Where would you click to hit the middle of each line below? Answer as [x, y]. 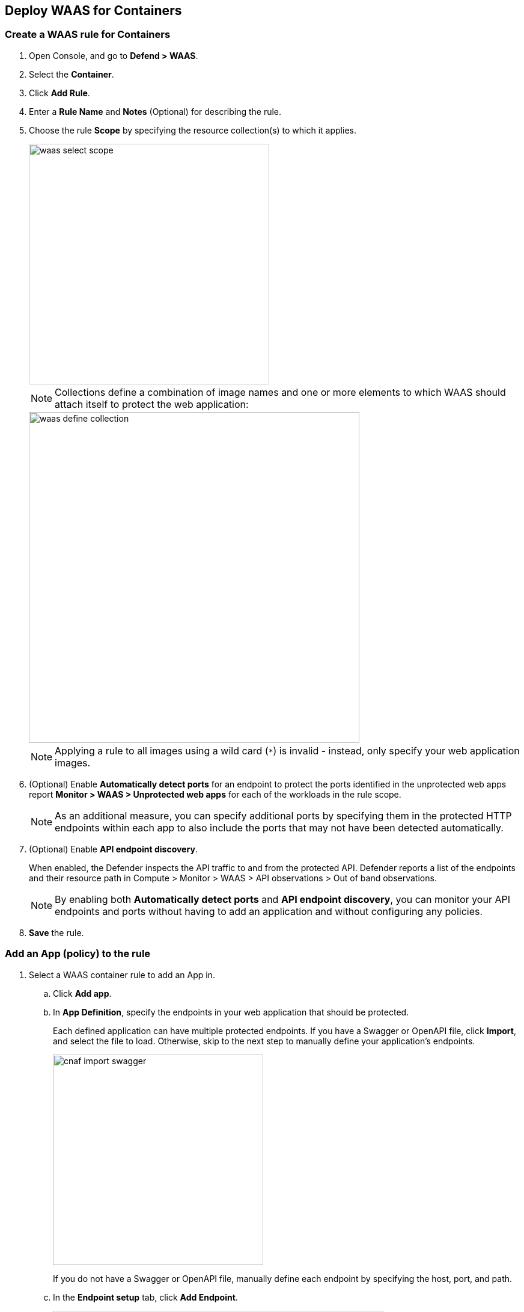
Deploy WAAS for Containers [93, 11]
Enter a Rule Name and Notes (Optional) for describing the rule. [155, 111]
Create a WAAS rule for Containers [88, 35]
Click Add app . [82, 993]
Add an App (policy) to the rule [78, 954]
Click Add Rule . [59, 93]
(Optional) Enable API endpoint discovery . [113, 849]
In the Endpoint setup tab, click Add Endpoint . [145, 1297]
